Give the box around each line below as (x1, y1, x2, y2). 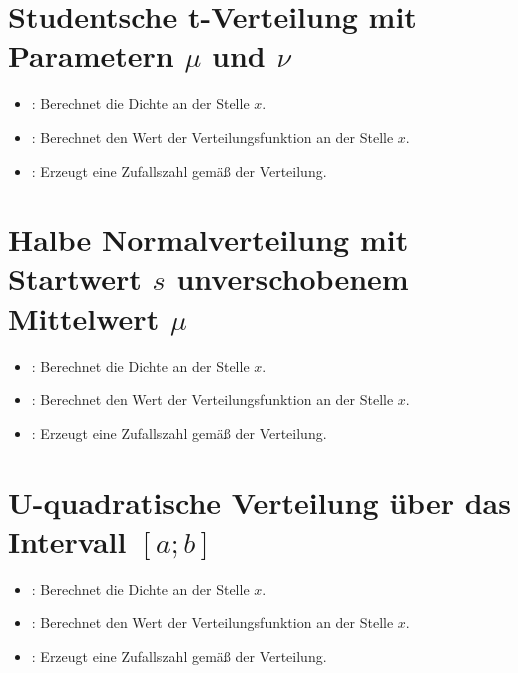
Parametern (8, 35, 174, 76)
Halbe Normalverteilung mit (8, 219, 409, 260)
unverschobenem (176, 258, 409, 299)
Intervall (8, 520, 127, 561)
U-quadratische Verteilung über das (8, 481, 511, 522)
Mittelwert (8, 297, 160, 338)
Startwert (8, 258, 142, 299)
